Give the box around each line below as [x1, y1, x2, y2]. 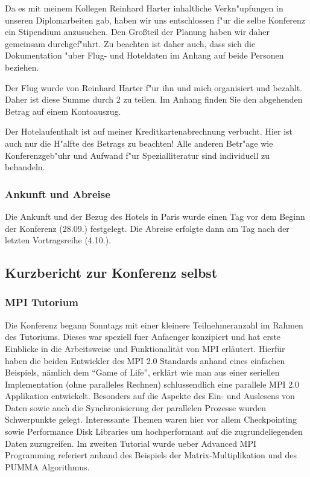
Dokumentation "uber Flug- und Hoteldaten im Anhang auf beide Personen [5, 49, 284, 62]
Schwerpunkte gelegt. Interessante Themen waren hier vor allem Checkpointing [5, 413, 297, 426]
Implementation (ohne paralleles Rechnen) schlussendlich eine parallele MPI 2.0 [5, 377, 300, 390]
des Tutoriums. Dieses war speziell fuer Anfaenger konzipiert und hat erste [5, 330, 281, 343]
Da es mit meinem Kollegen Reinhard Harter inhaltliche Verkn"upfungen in [5, 2, 283, 14]
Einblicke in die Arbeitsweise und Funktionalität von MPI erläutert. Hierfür [5, 342, 285, 354]
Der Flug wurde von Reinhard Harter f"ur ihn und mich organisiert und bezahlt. [5, 81, 303, 94]
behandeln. [5, 161, 45, 173]
